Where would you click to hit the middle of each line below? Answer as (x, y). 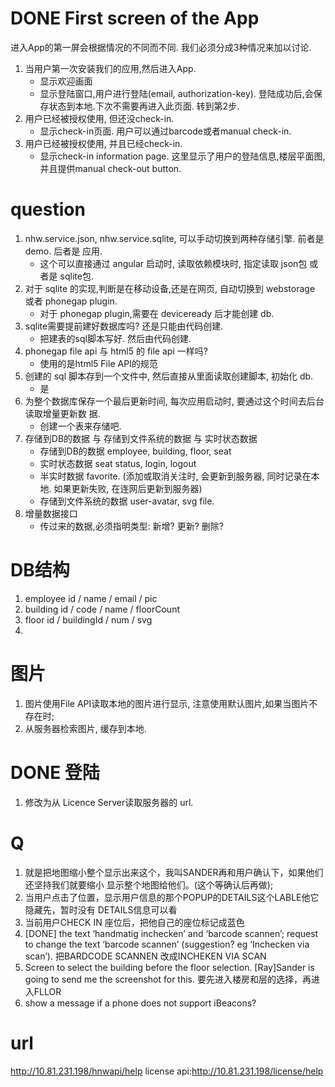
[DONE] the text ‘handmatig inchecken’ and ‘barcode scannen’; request (171, 933)
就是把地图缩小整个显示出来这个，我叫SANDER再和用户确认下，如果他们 (174, 872)
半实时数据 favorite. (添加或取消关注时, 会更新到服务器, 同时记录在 (175, 476)
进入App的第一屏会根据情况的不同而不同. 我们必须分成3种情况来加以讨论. (161, 47)
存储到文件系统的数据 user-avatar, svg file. (127, 501)
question (48, 209)
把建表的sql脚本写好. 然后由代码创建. (115, 338)
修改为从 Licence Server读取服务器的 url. (109, 802)
